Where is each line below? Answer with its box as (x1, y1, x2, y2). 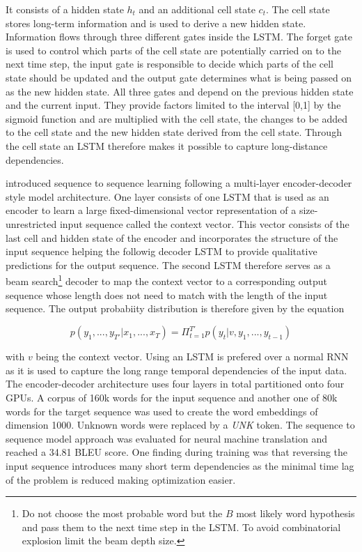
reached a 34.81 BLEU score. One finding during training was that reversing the (6, 445, 348, 459)
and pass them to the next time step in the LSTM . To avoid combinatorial (22, 519, 341, 534)
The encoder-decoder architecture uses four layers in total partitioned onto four (6, 376, 345, 391)
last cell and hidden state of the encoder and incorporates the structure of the (6, 230, 338, 245)
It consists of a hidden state (6, 2, 124, 16)
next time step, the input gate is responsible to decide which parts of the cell (6, 56, 333, 71)
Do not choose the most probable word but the (22, 506, 223, 521)
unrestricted (6, 216, 57, 231)
